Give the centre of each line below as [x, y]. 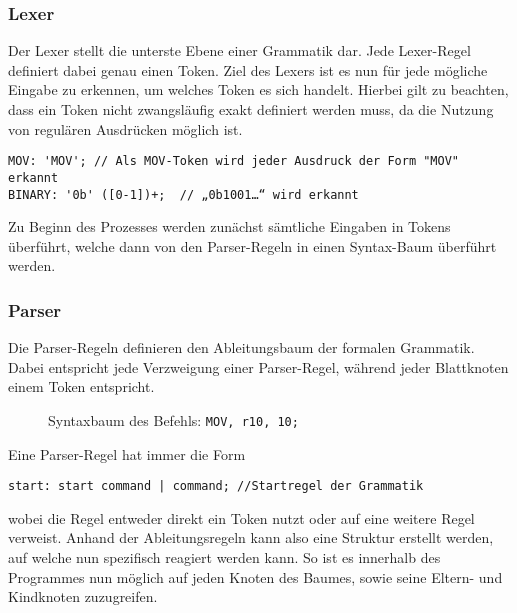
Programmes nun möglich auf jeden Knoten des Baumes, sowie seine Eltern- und [255, 576]
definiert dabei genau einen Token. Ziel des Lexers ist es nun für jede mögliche [248, 69]
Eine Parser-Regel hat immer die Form [127, 453]
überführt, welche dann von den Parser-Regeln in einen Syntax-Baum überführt [252, 245]
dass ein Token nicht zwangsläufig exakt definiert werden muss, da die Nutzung [251, 109]
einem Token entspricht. [81, 386]
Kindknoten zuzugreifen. [83, 596]
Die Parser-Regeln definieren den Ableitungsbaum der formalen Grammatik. [241, 347]
